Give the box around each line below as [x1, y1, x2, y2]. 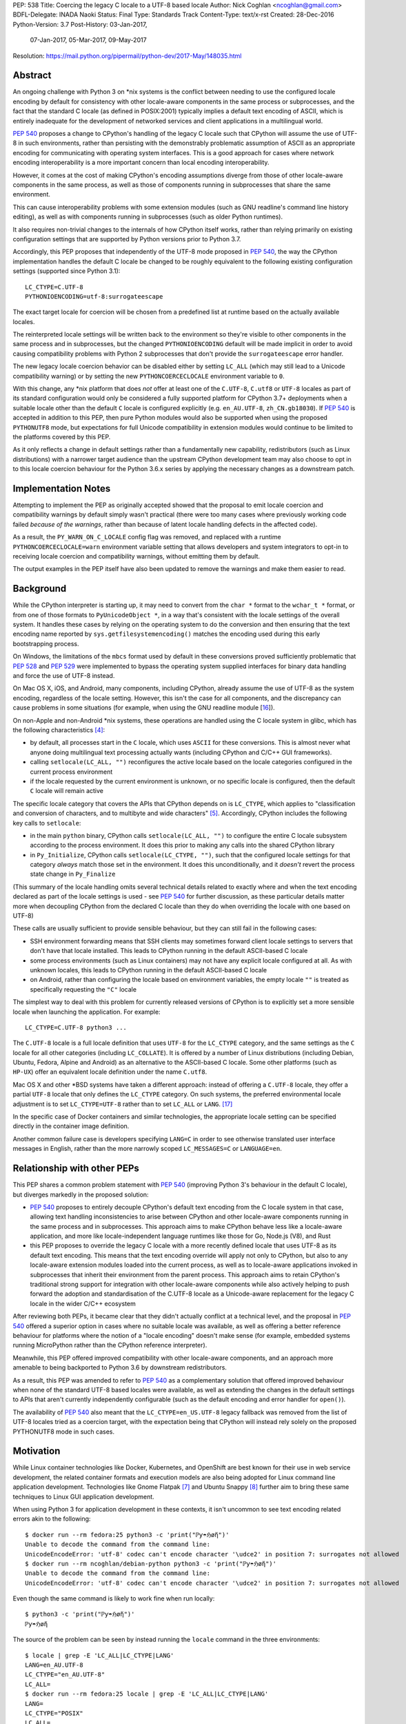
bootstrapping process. [12, 639, 79, 648]
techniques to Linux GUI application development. [12, 1492, 154, 1501]
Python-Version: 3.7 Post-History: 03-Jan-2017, [12, 20, 148, 28]
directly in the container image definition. [12, 1122, 130, 1130]
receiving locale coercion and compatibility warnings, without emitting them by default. [12, 552, 261, 560]
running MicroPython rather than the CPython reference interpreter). [12, 1341, 207, 1350]
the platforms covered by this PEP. [12, 432, 111, 441]
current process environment [30, 768, 113, 776]
